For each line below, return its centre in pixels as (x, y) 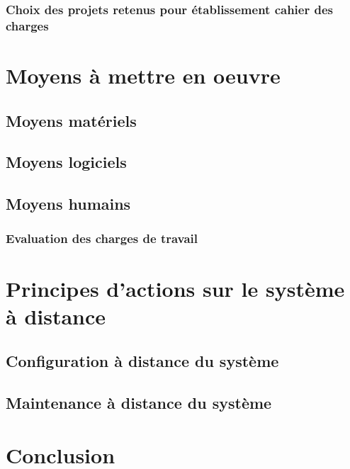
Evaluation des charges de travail (102, 238)
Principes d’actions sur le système (175, 288)
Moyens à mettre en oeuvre (143, 75)
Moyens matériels (71, 120)
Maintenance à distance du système (139, 403)
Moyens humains (68, 204)
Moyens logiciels (66, 162)
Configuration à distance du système (142, 361)
